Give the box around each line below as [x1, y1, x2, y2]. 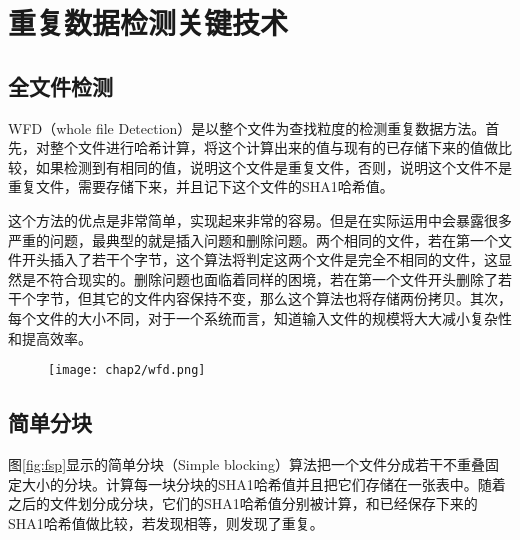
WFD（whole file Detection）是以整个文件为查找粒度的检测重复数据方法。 [8, 117, 486, 138]
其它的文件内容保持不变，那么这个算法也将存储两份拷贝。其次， [91, 288, 512, 309]
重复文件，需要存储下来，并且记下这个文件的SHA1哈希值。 [8, 176, 394, 197]
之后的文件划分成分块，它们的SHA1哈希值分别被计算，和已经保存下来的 [8, 493, 478, 514]
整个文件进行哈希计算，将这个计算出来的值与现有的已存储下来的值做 [49, 137, 498, 158]
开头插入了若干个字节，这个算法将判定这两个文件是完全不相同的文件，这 [21, 249, 498, 270]
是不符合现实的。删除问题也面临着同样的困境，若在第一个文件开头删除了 [21, 268, 498, 289]
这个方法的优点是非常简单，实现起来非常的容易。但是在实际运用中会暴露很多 [8, 209, 512, 230]
